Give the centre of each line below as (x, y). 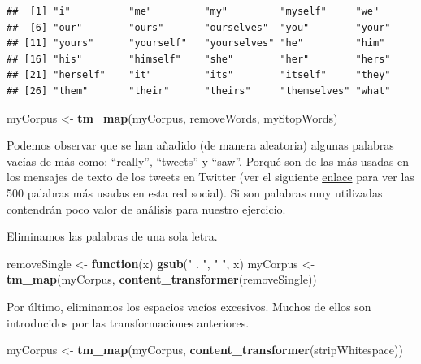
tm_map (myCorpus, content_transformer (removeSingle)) (162, 279)
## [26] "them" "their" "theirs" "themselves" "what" (199, 91)
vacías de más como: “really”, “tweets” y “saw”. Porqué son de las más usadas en (208, 160)
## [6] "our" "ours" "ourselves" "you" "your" (199, 27)
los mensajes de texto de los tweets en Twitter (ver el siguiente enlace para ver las (210, 177)
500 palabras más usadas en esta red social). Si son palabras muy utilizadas (195, 192)
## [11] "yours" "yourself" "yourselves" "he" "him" (196, 43)
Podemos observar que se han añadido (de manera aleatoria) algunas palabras (200, 145)
